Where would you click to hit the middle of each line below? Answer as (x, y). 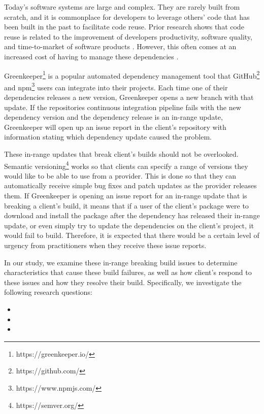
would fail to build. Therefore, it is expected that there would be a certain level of (132, 235)
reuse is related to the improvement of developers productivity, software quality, (128, 36)
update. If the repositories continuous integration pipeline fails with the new (123, 107)
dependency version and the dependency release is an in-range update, (113, 117)
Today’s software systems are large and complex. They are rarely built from (122, 7)
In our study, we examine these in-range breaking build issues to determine (121, 262)
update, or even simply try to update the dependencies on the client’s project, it (129, 225)
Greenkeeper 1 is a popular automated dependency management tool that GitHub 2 (132, 75)
